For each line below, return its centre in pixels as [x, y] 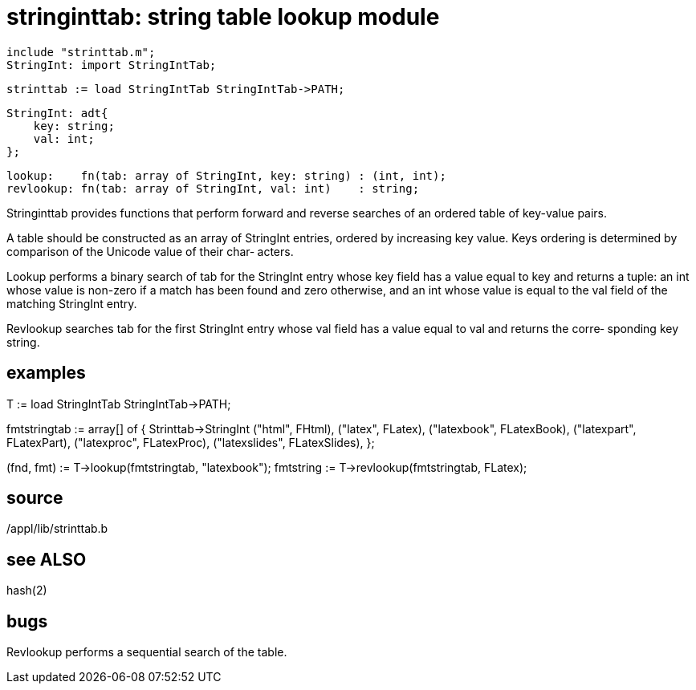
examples [46, 373]
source [35, 498]
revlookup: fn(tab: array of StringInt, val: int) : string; [213, 188]
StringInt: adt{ [57, 113]
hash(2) [27, 591]
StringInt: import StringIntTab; [112, 65]
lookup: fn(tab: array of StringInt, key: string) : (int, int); [226, 175]
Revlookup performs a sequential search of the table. [147, 652]
